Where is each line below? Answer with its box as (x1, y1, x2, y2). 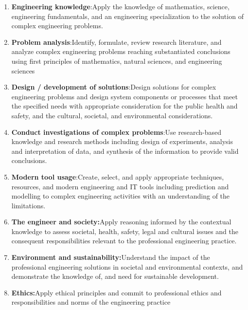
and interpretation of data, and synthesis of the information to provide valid (11, 146, 239, 156)
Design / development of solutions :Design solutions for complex (11, 82, 216, 92)
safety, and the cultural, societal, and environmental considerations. (11, 110, 213, 120)
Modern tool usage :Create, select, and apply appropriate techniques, (11, 171, 224, 182)
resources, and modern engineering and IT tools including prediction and (11, 181, 229, 191)
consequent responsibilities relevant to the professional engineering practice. (11, 236, 237, 246)
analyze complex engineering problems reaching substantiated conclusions (11, 46, 230, 56)
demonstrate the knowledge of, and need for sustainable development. (11, 271, 219, 281)
